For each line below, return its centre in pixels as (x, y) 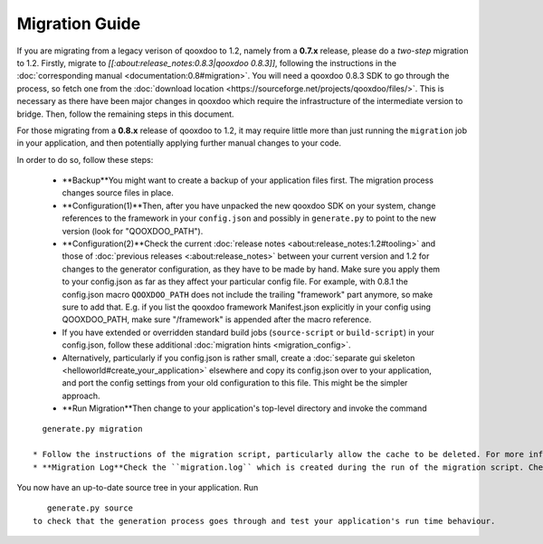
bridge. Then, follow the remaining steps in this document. (125, 114)
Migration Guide (79, 24)
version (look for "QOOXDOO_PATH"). (133, 231)
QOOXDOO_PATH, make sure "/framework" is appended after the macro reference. (217, 320)
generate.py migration (92, 429)
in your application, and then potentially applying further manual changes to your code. (179, 143)
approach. (81, 396)
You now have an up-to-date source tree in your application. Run (138, 488)
